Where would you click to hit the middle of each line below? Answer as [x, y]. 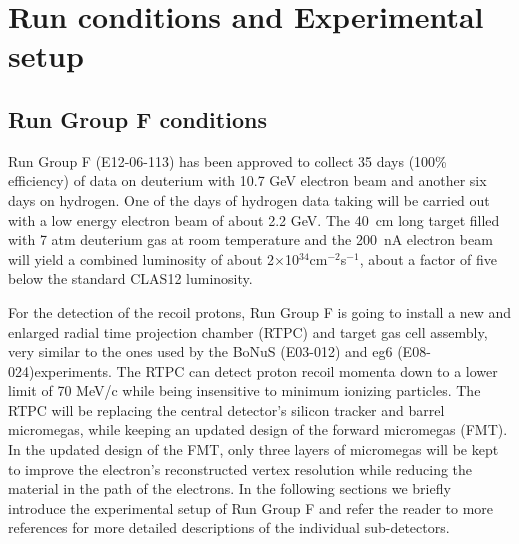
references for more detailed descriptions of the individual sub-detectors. [229, 527]
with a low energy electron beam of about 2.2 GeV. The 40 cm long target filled [254, 219]
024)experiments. [60, 370]
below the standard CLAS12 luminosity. [130, 278]
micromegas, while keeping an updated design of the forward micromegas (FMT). [258, 429]
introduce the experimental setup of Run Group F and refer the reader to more [251, 507]
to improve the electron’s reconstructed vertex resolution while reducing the [240, 468]
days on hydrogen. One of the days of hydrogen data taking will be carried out [249, 199]
